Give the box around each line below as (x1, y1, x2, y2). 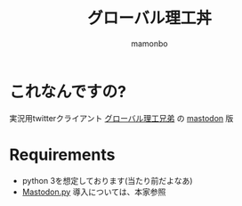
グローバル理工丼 (87, 8, 212, 29)
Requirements (9, 144, 116, 165)
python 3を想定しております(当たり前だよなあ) (21, 175, 193, 185)
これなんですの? (9, 81, 127, 102)
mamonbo (130, 37, 169, 49)
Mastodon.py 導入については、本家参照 (21, 186, 166, 197)
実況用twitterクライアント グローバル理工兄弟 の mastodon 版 (9, 112, 234, 123)
